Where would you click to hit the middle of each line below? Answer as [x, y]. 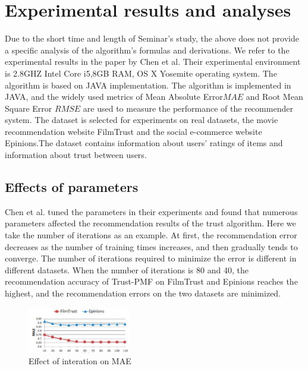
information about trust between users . [76, 155]
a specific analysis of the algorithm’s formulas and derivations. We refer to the [147, 50]
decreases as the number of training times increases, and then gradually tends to [151, 246]
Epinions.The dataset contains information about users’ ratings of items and [144, 143]
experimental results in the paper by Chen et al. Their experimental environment [153, 61]
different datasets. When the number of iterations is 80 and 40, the [127, 269]
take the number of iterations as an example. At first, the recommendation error [151, 235]
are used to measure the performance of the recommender [188, 108]
